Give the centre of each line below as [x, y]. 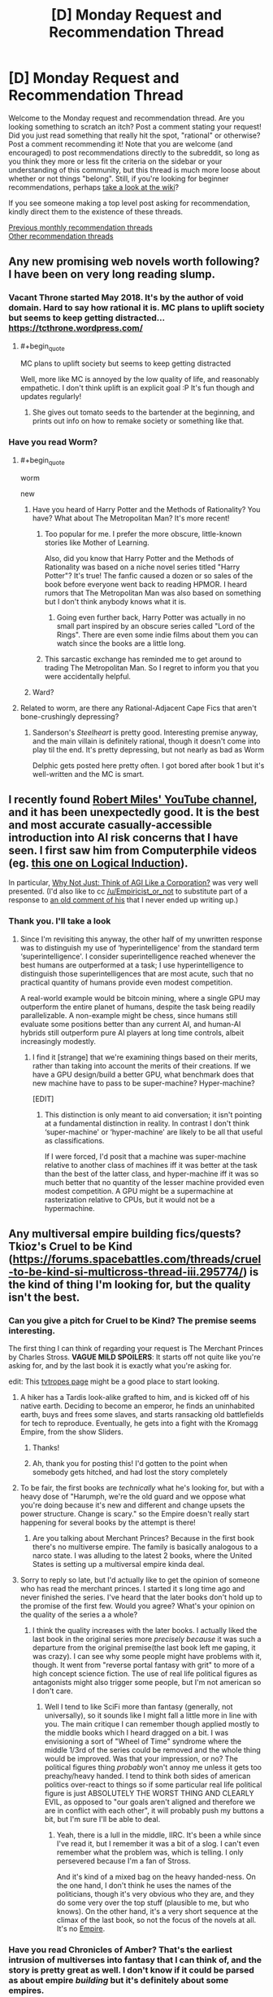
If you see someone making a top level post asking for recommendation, [129, 203]
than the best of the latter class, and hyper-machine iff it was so [152, 1174]
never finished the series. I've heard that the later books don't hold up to [141, 1597]
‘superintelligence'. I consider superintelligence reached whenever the [138, 956]
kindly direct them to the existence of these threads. [96, 211]
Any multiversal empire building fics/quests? [125, 1234]
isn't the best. [44, 1298]
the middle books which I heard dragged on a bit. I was [136, 1733]
